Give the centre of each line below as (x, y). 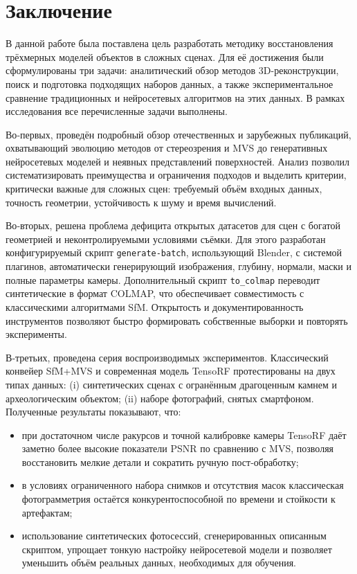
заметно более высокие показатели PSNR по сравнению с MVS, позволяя (178, 448)
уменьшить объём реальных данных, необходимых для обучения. (159, 563)
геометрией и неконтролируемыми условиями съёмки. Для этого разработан (166, 239)
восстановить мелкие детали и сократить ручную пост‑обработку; (160, 461)
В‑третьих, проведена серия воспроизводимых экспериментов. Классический (167, 357)
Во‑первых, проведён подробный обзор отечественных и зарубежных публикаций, (178, 134)
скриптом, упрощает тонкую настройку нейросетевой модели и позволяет (177, 549)
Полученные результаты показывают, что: (93, 412)
